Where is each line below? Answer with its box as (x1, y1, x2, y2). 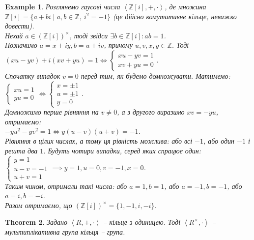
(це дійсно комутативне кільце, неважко (113, 11, 237, 21)
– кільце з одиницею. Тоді (103, 216, 181, 227)
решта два (5, 145, 38, 155)
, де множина (165, 1, 206, 11)
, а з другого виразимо (117, 107, 185, 117)
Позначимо (5, 40, 37, 50)
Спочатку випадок (5, 70, 60, 81)
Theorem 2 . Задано (5, 216, 67, 227)
